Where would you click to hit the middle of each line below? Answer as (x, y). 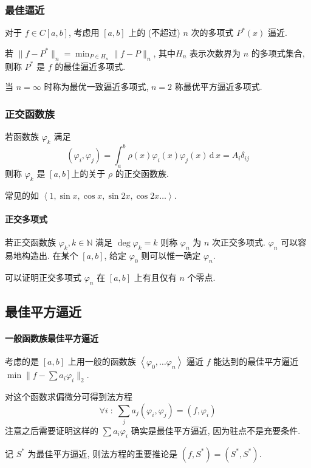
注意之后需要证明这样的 (52, 430)
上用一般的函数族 (102, 361)
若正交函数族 (30, 242)
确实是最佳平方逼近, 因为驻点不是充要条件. (216, 430)
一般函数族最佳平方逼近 (52, 338)
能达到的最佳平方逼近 (256, 361)
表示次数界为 (215, 53)
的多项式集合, (278, 53)
